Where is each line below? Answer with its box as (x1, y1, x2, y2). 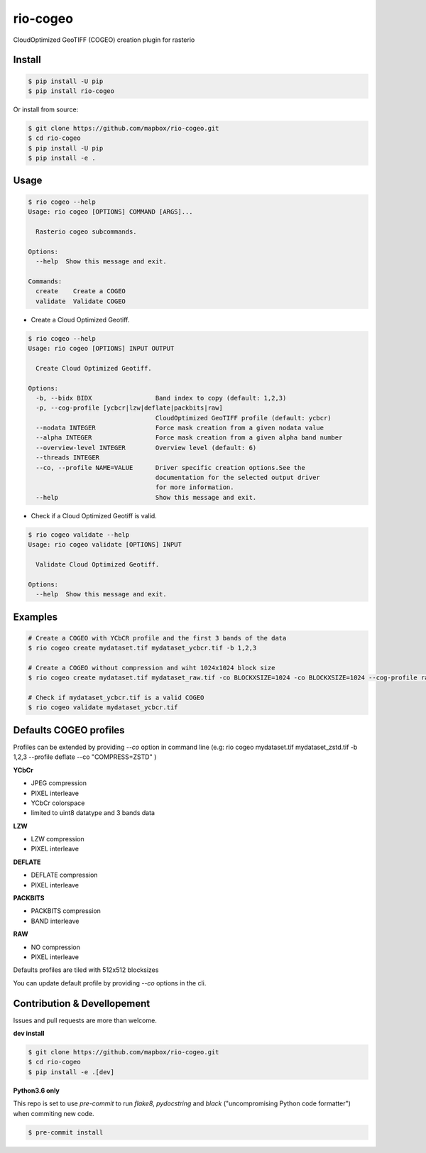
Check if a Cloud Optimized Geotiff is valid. (31, 511, 157, 520)
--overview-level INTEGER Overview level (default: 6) (35, 444, 257, 452)
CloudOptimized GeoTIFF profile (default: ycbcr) (155, 414, 332, 422)
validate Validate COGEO (35, 297, 126, 305)
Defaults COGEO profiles (13, 724, 125, 736)
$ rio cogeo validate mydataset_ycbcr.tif (28, 704, 178, 711)
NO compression (31, 943, 81, 951)
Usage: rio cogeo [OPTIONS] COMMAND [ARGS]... (28, 208, 193, 216)
